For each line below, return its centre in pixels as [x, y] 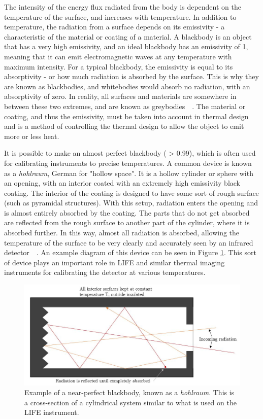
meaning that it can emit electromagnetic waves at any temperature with [118, 56]
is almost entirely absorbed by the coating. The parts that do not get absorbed [127, 212]
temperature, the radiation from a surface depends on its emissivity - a [114, 27]
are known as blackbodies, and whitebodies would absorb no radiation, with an [127, 86]
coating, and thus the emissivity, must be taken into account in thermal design [126, 116]
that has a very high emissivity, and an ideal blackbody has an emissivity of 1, [126, 46]
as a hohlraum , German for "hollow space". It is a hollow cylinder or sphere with [129, 173]
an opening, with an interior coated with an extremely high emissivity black [122, 183]
